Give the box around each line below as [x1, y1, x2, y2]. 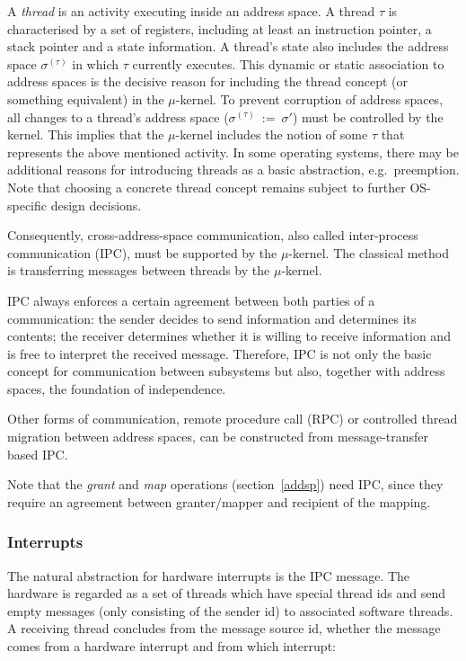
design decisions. [50, 195, 142, 214]
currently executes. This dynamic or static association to [132, 54, 444, 73]
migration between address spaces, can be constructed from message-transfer [7, 427, 429, 446]
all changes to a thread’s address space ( [7, 107, 229, 126]
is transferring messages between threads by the [7, 261, 270, 280]
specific [7, 195, 48, 214]
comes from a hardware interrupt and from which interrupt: [7, 637, 336, 656]
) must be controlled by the [292, 107, 444, 126]
